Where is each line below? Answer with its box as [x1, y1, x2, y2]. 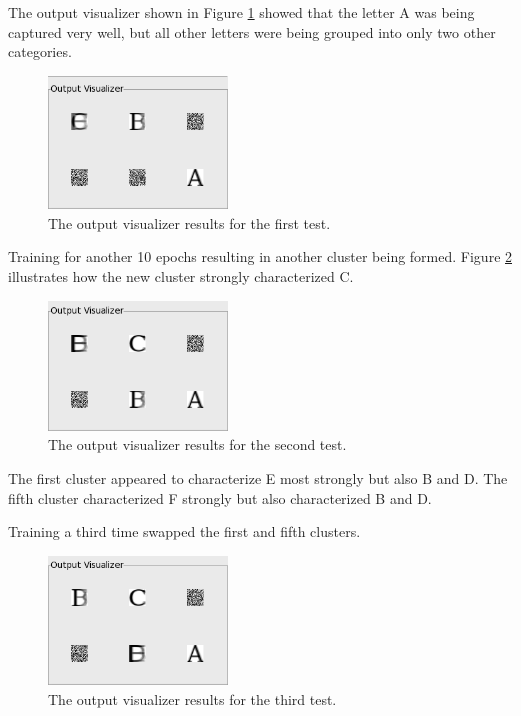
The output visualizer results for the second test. [48, 434, 347, 455]
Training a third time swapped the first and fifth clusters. [8, 521, 361, 542]
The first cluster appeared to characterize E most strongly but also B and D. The [8, 468, 508, 489]
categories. [8, 41, 72, 62]
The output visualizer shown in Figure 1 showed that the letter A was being [8, 2, 475, 22]
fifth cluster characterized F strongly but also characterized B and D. [8, 487, 432, 508]
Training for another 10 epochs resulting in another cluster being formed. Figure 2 [8, 246, 513, 267]
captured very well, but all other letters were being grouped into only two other [8, 21, 496, 42]
